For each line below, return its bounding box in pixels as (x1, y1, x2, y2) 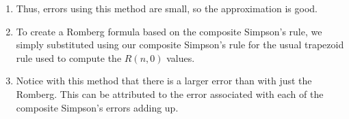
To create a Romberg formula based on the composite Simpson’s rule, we (16, 24, 322, 38)
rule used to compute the (16, 50, 122, 65)
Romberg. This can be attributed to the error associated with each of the (16, 86, 324, 101)
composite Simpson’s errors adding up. (16, 100, 179, 114)
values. (166, 50, 195, 65)
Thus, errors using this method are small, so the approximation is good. (16, 1, 318, 15)
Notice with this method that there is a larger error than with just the (16, 73, 312, 88)
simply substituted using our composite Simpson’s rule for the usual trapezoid (16, 37, 344, 52)
